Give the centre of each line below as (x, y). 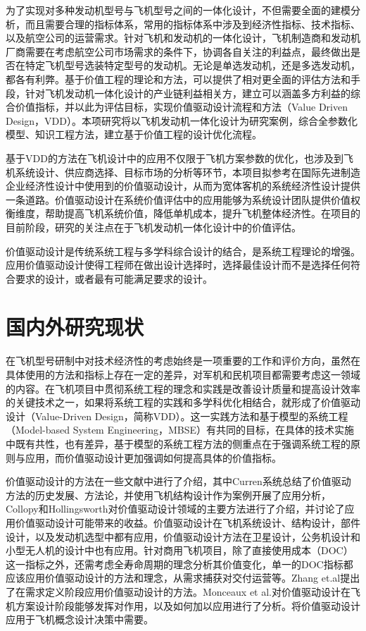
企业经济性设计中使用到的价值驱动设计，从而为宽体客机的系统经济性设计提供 (183, 186)
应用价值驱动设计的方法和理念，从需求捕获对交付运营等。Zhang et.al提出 (193, 578)
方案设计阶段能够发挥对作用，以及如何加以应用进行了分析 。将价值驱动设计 (188, 605)
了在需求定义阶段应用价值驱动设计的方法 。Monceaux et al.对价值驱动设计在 (178, 591)
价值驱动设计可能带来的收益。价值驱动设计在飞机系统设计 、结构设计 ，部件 (188, 522)
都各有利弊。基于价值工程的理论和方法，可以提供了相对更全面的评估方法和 (178, 79)
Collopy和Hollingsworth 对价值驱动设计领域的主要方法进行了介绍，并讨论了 (175, 509)
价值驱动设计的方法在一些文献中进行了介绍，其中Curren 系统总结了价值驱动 (178, 481)
